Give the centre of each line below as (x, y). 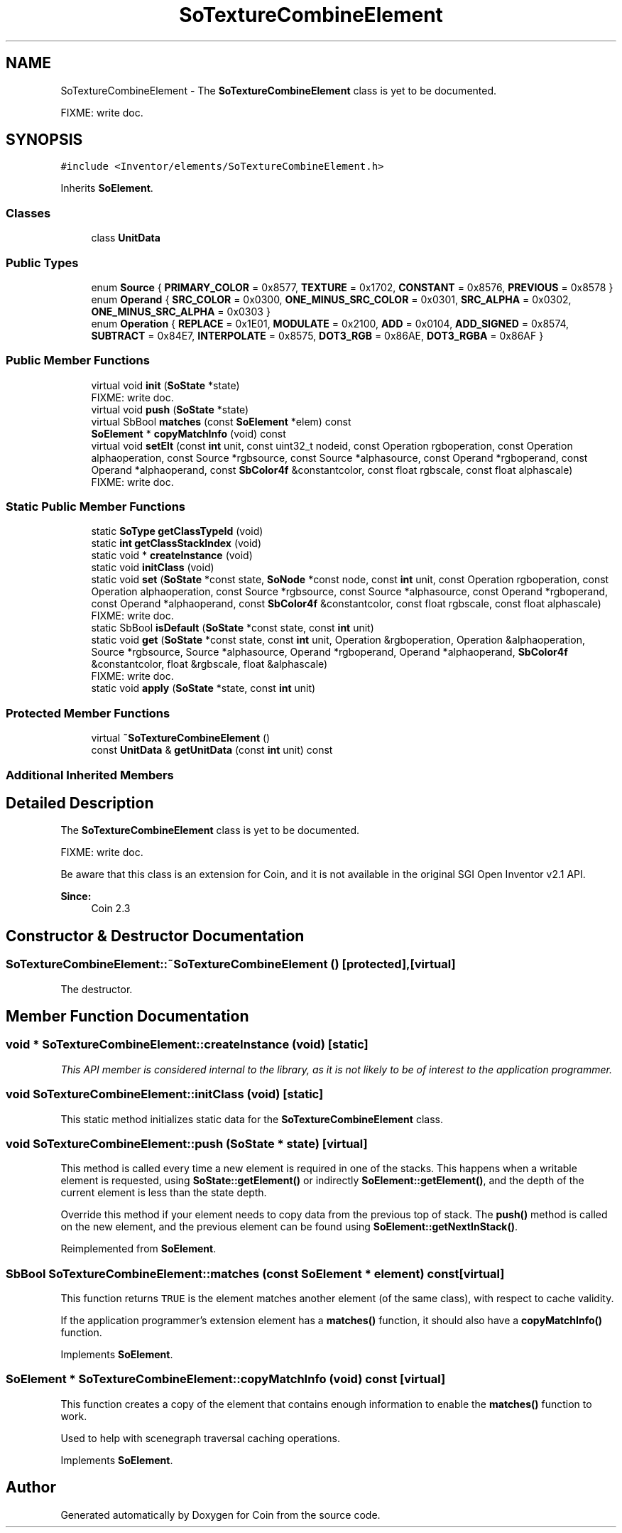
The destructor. (97, 989)
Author (31, 1488)
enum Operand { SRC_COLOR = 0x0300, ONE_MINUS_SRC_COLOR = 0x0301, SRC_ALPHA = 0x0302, (331, 299)
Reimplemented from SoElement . (138, 1249)
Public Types (42, 262)
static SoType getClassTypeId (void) (177, 531)
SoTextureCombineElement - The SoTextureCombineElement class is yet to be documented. (279, 90)
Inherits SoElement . (107, 188)
